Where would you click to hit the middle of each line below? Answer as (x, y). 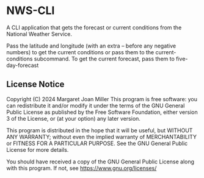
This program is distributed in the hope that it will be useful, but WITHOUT (100, 130)
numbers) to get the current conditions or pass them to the (80, 52)
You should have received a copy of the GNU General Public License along (100, 162)
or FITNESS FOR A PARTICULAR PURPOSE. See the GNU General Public (97, 143)
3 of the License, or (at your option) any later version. (73, 118)
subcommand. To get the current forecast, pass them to (104, 59)
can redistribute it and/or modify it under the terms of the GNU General (96, 105)
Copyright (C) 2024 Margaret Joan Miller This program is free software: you (102, 99)
